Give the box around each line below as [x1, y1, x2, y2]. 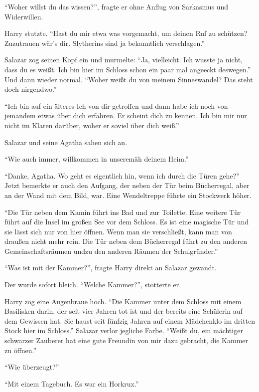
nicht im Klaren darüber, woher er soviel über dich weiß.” [4, 120, 179, 130]
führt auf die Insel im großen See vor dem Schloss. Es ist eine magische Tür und [4, 216, 249, 227]
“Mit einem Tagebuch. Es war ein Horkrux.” [4, 378, 139, 389]
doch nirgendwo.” [4, 84, 57, 94]
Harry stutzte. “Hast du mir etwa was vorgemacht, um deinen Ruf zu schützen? [4, 28, 248, 38]
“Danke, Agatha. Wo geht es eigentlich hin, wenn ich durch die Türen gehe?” [4, 170, 240, 181]
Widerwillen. [4, 11, 43, 21]
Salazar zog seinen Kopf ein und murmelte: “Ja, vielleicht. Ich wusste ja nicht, [4, 54, 243, 65]
